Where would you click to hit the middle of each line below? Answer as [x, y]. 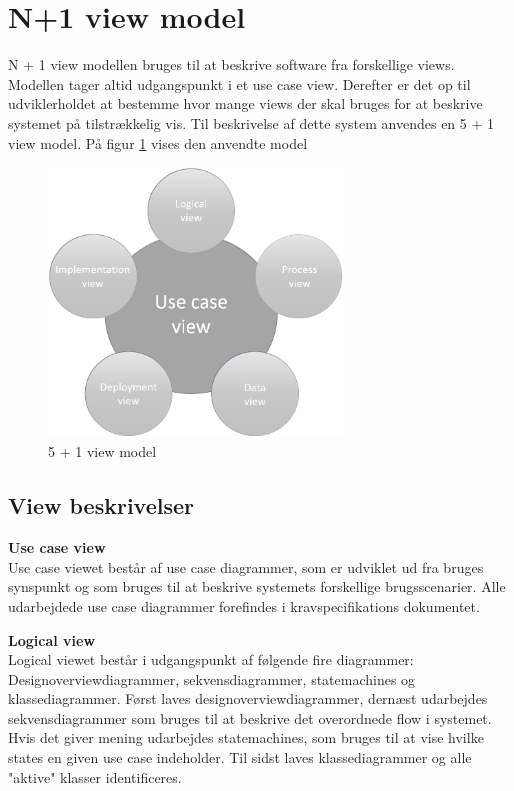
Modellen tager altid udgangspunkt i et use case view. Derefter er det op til [239, 83]
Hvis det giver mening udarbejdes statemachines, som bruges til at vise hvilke [246, 737]
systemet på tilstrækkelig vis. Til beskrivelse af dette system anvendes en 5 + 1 [251, 122]
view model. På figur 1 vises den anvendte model [158, 142]
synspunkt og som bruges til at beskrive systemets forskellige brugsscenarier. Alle [257, 586]
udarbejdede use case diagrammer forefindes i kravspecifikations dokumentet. [244, 605]
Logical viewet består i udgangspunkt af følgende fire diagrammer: [211, 659]
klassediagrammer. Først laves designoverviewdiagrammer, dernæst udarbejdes [248, 698]
